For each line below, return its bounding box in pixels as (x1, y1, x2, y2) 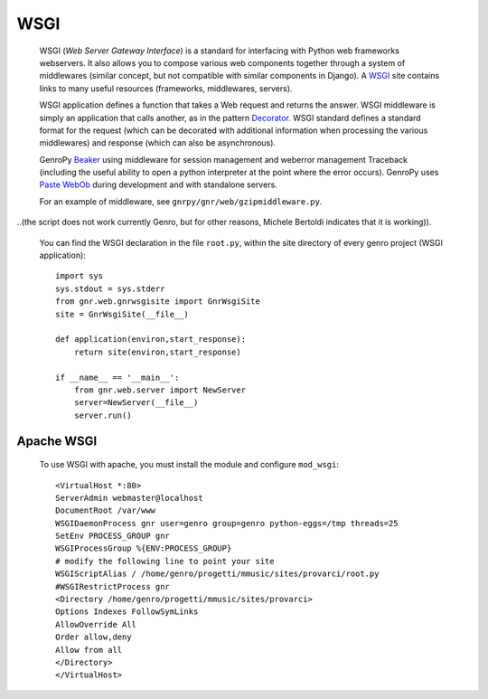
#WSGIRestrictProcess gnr (55, 581, 171, 591)
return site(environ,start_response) (73, 346, 241, 357)
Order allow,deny (55, 632, 132, 642)
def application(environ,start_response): (55, 335, 247, 345)
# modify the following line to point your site (55, 556, 275, 566)
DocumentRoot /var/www (55, 505, 156, 515)
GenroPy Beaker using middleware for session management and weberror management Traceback (39, 154, 408, 165)
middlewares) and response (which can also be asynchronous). (39, 137, 276, 148)
